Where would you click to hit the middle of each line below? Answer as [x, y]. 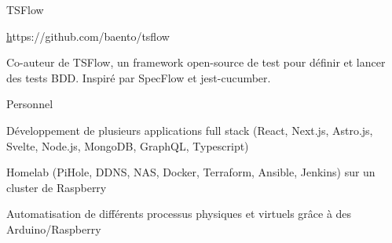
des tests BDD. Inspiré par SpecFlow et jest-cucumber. [139, 77]
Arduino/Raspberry [54, 228]
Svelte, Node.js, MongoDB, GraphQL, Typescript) [128, 145]
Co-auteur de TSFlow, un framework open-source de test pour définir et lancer [196, 62]
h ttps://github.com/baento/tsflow [88, 36]
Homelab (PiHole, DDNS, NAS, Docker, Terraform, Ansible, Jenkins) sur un [191, 172]
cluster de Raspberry [57, 187]
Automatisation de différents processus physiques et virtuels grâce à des [179, 214]
